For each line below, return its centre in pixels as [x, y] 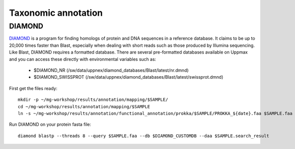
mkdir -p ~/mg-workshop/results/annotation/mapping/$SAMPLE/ [93, 100]
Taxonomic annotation [56, 13]
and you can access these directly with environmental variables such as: [83, 59]
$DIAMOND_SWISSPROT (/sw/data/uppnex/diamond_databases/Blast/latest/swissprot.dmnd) [129, 77]
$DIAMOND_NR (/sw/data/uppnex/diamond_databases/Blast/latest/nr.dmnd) [111, 70]
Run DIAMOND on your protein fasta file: [50, 124]
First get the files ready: [33, 88]
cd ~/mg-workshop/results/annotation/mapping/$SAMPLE [84, 106]
